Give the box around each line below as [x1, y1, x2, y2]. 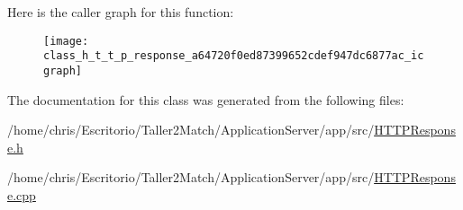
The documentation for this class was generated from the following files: [7, 90, 404, 109]
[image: [43, 34, 89, 48]
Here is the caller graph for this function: [7, 3, 234, 21]
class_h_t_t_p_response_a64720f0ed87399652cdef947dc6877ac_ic [43, 49, 424, 63]
